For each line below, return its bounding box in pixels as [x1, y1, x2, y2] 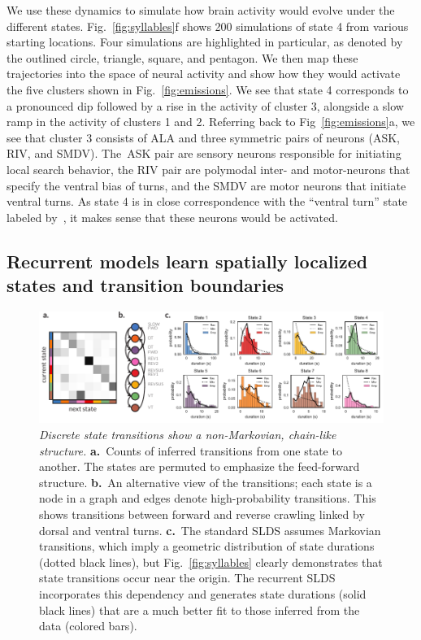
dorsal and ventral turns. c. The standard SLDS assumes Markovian [39, 521, 381, 538]
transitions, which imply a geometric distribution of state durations [39, 538, 375, 555]
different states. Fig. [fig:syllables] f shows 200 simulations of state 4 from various [7, 17, 409, 34]
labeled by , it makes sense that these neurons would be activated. [7, 208, 338, 225]
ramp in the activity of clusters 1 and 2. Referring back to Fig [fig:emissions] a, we [7, 113, 415, 130]
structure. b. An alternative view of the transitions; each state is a [39, 473, 372, 490]
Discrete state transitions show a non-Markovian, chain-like [39, 426, 336, 443]
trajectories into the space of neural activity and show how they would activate [7, 65, 401, 82]
